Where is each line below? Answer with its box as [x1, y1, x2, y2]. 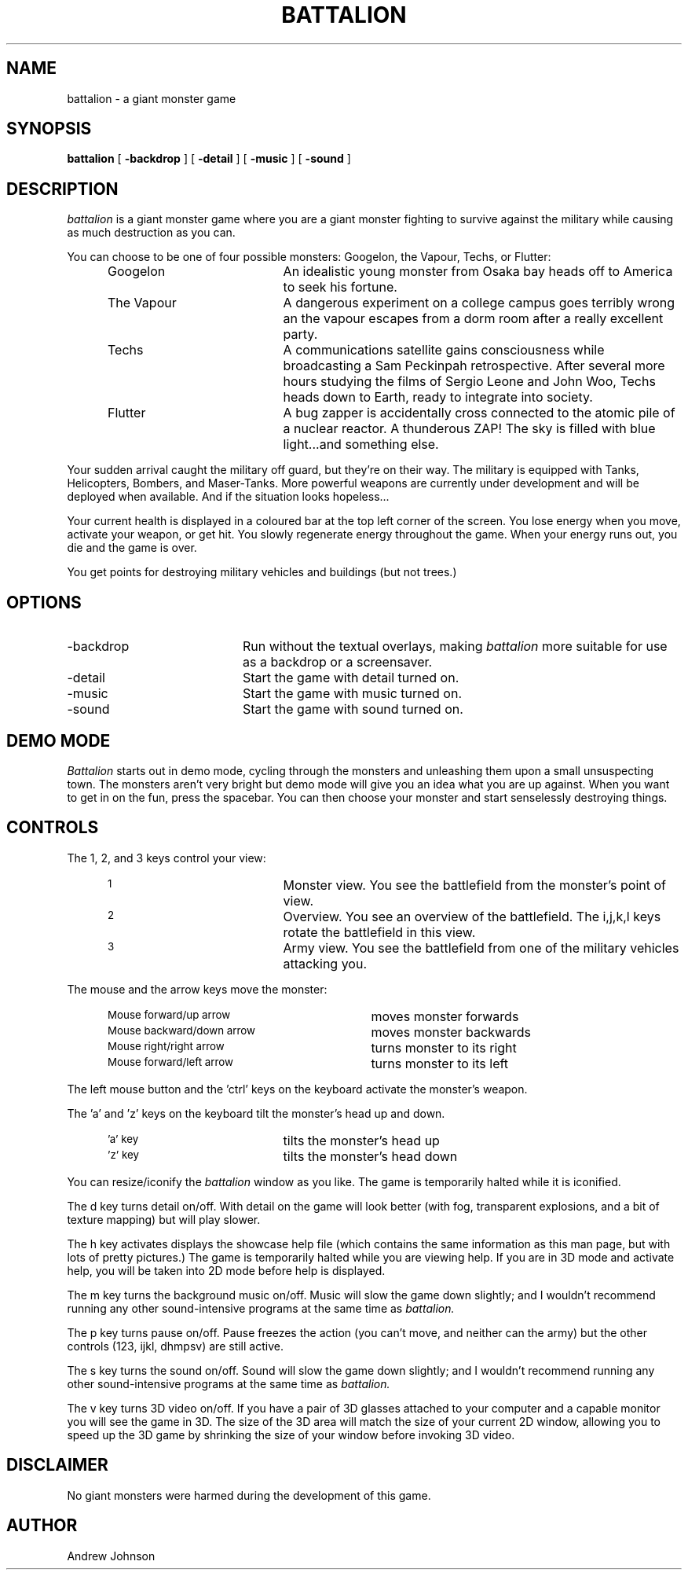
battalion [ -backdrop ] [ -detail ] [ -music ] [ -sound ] [67, 152, 351, 166]
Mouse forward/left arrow [108, 1055, 234, 1068]
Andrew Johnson [67, 1548, 156, 1563]
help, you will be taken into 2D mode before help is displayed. [67, 1263, 386, 1277]
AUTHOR [6, 1515, 78, 1536]
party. [283, 326, 318, 343]
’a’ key [108, 1132, 139, 1145]
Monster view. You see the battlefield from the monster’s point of [283, 876, 666, 893]
